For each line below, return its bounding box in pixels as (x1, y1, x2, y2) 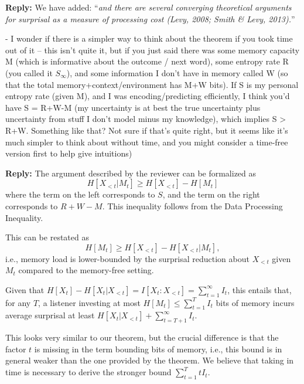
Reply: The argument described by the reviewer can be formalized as (5, 166, 257, 179)
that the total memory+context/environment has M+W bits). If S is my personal (5, 78, 299, 90)
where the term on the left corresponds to (5, 188, 155, 201)
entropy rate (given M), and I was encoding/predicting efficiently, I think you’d (5, 90, 290, 102)
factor (5, 342, 26, 355)
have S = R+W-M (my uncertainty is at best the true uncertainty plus (5, 101, 261, 113)
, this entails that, (227, 283, 292, 295)
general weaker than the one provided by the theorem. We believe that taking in (5, 354, 294, 366)
